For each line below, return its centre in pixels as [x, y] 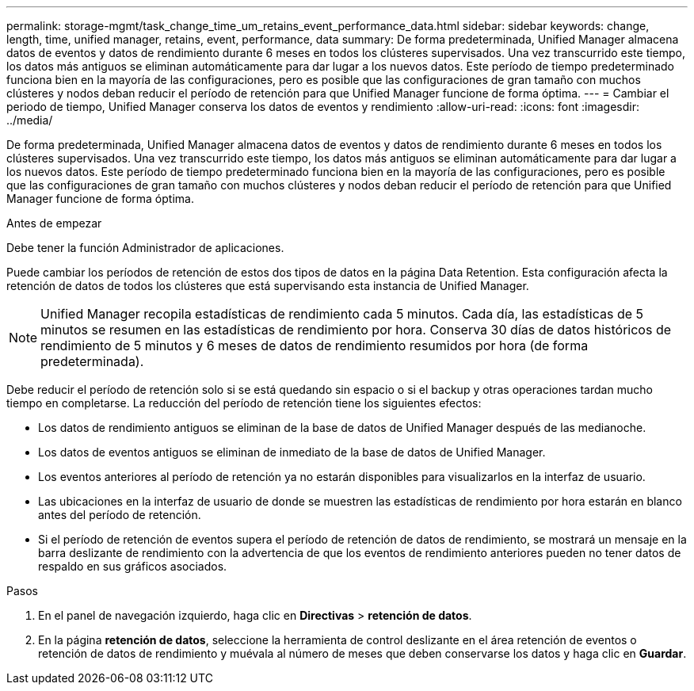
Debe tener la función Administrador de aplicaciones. [145, 248]
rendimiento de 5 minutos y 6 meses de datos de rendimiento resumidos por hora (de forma [315, 345]
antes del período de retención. [120, 515]
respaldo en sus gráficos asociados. [133, 566]
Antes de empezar [54, 223]
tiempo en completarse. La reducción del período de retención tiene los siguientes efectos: [244, 403]
